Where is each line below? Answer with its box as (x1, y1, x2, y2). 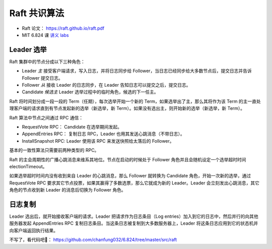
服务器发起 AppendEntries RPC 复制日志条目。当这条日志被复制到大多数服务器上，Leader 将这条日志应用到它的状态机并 (9, 220, 258, 226)
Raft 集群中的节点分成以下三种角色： (9, 58, 86, 65)
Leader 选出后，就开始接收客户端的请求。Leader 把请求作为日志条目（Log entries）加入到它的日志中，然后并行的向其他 (9, 213, 259, 219)
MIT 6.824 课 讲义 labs (22, 32, 69, 38)
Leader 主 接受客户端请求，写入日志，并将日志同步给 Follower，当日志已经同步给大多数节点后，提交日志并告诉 (22, 68, 252, 74)
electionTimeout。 (9, 163, 47, 169)
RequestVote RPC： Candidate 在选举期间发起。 (22, 123, 122, 130)
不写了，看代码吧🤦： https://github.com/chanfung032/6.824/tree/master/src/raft (9, 237, 177, 243)
